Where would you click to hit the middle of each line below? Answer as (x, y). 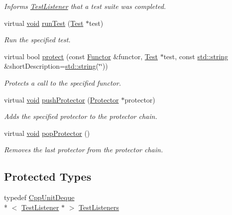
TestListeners (99, 207)
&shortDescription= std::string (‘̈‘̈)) (56, 66)
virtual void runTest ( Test (44, 23)
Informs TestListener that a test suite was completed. (85, 6)
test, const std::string (196, 56)
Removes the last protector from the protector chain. (84, 150)
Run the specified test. (37, 40)
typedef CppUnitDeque (39, 197)
